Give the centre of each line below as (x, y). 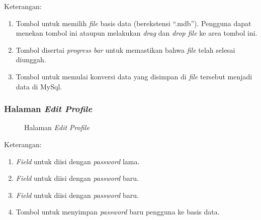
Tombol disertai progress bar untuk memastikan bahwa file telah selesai (125, 49)
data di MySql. (39, 86)
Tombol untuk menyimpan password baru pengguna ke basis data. (118, 212)
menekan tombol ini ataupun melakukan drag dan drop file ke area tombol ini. (137, 33)
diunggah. (31, 60)
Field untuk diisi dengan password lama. (78, 161)
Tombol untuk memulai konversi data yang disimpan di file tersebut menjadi (134, 76)
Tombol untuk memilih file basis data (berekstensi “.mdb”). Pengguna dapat (134, 23)
